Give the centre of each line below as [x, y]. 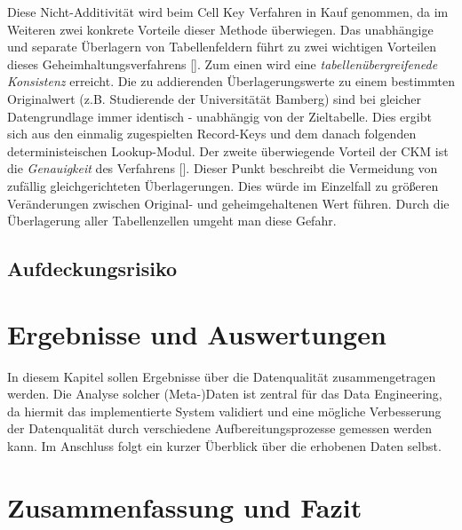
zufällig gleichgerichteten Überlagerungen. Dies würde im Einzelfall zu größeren [223, 185]
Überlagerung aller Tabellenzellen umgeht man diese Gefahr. [172, 221]
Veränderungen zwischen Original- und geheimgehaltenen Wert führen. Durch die [228, 203]
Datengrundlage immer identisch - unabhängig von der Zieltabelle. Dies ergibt [219, 116]
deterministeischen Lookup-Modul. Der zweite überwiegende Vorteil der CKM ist [228, 150]
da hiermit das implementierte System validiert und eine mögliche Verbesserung [224, 411]
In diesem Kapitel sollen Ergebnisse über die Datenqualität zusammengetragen [222, 376]
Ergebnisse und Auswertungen [197, 333]
